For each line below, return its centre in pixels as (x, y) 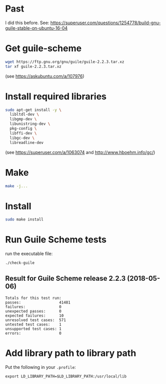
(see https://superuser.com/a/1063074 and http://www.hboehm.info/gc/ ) (80, 152)
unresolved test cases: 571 (36, 320)
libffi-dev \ (23, 133)
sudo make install (24, 219)
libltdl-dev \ (24, 114)
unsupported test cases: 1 (33, 329)
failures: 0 (33, 307)
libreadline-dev (27, 142)
